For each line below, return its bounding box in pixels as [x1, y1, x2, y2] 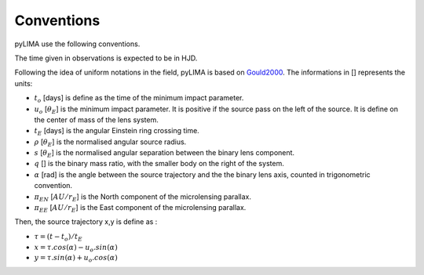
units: [14, 78, 33, 88]
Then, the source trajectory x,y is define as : [14, 217, 158, 226]
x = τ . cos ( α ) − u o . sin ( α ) [34, 243, 118, 254]
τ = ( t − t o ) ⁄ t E [34, 232, 82, 243]
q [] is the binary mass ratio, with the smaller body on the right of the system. [34, 159, 284, 168]
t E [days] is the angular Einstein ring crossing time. [34, 126, 199, 137]
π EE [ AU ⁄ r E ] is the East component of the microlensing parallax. [34, 203, 247, 214]
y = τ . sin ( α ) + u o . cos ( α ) [34, 253, 118, 264]
